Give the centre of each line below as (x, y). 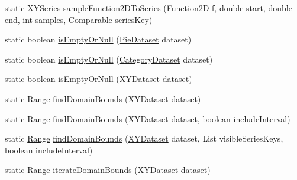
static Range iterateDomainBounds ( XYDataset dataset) (108, 170)
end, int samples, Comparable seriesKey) (79, 19)
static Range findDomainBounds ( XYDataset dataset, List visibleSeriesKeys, (144, 138)
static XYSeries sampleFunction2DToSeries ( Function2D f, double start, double (148, 8)
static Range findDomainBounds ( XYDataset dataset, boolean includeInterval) (148, 118)
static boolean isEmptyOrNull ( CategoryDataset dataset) (109, 59)
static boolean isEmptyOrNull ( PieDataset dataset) (98, 39)
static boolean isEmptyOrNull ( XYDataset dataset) (99, 79)
